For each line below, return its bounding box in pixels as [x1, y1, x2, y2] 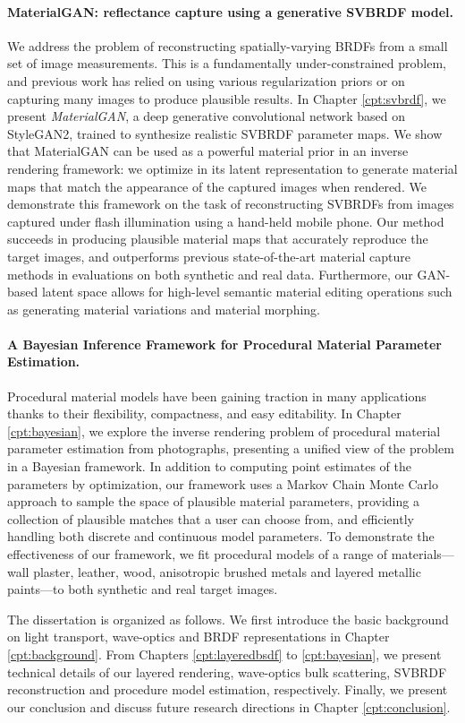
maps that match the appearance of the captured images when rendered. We [7, 176, 427, 195]
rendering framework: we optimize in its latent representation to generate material [7, 159, 458, 177]
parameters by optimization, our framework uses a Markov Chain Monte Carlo [7, 474, 438, 493]
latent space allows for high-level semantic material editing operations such [41, 282, 452, 301]
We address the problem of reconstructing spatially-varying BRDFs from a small [7, 36, 448, 55]
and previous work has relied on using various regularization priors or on [7, 71, 405, 90]
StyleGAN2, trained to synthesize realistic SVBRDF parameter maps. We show [7, 124, 443, 142]
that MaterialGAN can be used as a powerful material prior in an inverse [7, 142, 409, 160]
